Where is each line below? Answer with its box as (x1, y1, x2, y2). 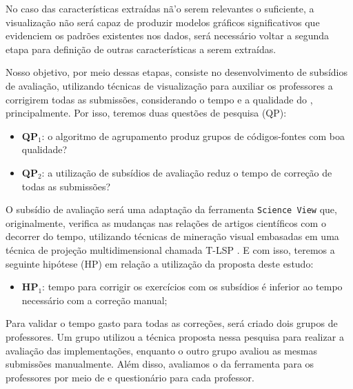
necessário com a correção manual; (21, 292, 168, 307)
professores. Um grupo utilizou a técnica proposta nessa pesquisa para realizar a (6, 329, 344, 343)
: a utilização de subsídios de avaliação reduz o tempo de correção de (41, 165, 332, 179)
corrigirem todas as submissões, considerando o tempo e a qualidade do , (6, 92, 313, 106)
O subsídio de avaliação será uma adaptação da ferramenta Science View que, (6, 202, 337, 217)
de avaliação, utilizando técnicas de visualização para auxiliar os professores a (6, 78, 333, 92)
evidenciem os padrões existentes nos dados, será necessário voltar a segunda (6, 28, 330, 43)
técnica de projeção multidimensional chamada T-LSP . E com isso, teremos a (6, 242, 335, 257)
